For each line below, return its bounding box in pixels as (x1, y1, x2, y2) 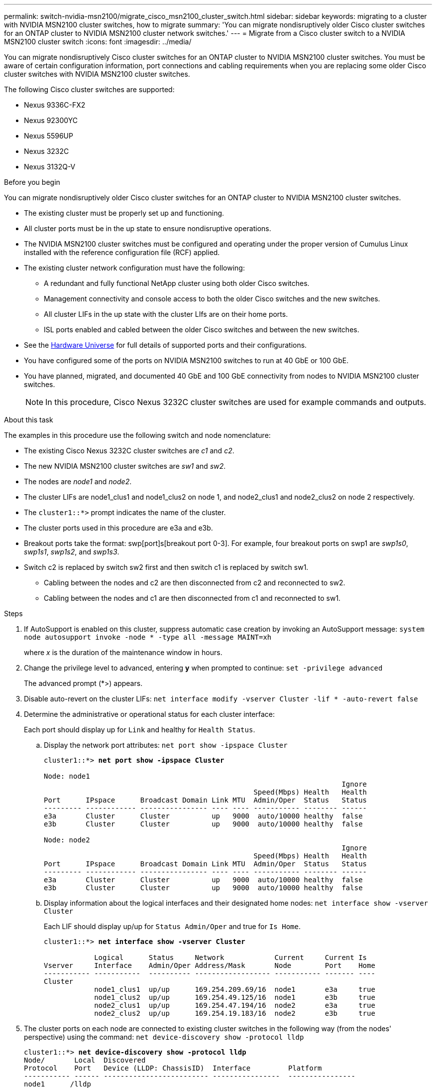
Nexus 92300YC (24, 116, 78, 125)
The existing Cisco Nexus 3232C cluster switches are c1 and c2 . (24, 446, 234, 455)
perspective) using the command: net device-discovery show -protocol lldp (24, 1033, 304, 1041)
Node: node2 (44, 836, 90, 844)
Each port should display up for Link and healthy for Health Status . (24, 725, 255, 734)
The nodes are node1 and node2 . (24, 477, 132, 486)
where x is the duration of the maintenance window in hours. (24, 648, 222, 657)
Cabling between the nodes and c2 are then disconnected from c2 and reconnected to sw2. (44, 578, 345, 587)
